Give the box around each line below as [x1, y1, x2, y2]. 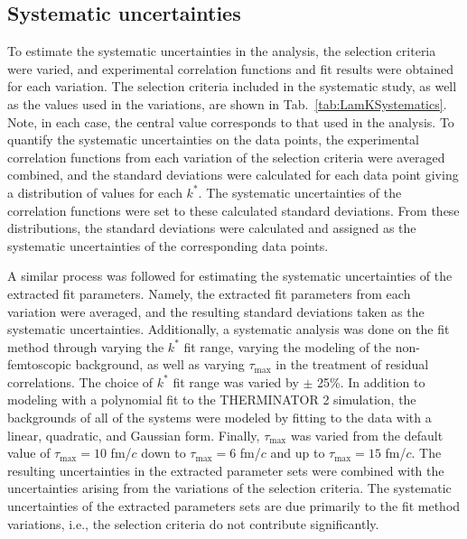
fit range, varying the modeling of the [183, 337, 392, 356]
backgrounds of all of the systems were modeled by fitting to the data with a [7, 408, 432, 427]
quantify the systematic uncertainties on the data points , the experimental [7, 130, 419, 149]
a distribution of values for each [7, 182, 182, 201]
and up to [270, 443, 325, 462]
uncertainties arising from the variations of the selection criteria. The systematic [7, 479, 452, 497]
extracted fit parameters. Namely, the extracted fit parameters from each [7, 283, 411, 302]
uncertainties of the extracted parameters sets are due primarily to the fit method [7, 497, 461, 516]
